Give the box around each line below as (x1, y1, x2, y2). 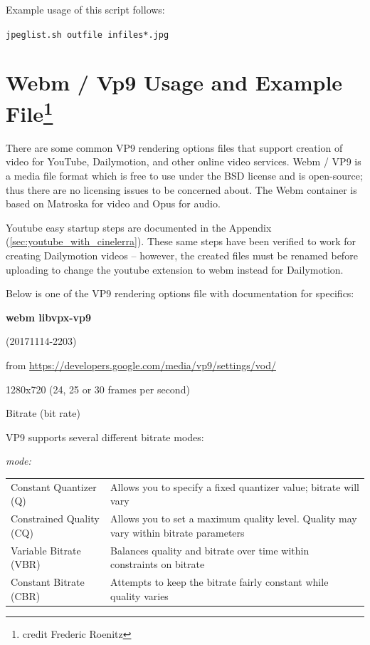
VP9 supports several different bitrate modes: (6, 429, 204, 444)
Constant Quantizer (11, 479, 97, 494)
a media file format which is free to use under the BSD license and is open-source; (6, 168, 363, 183)
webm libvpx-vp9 (6, 309, 92, 324)
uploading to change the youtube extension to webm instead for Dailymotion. (6, 262, 344, 277)
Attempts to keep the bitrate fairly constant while (110, 574, 329, 589)
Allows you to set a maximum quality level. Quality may (110, 511, 357, 526)
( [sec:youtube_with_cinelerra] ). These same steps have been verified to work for (6, 234, 356, 249)
